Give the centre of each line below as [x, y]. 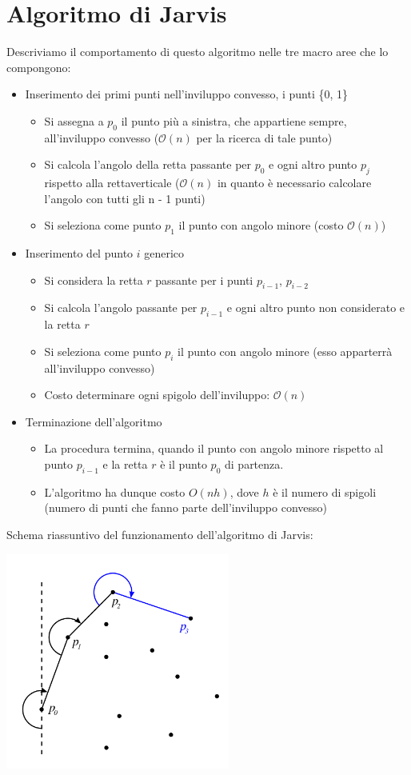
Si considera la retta [94, 280]
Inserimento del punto [79, 253]
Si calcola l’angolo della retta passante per [148, 164]
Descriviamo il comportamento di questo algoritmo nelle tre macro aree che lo [198, 52]
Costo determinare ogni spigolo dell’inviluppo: [157, 395]
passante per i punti [204, 280]
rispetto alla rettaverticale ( [112, 183]
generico [164, 253]
